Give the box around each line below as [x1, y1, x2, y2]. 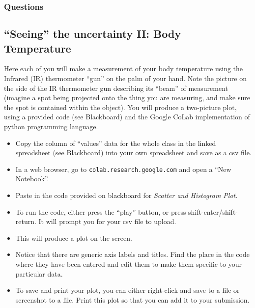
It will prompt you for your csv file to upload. [38, 216, 176, 226]
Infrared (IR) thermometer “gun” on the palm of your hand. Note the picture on [4, 73, 247, 84]
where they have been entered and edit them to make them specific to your [15, 259, 242, 269]
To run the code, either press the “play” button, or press [15, 206, 186, 217]
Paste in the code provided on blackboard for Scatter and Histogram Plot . [15, 190, 238, 200]
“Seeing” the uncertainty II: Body [4, 26, 181, 41]
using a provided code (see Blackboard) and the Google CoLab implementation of [4, 112, 250, 122]
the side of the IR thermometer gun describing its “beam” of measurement [4, 83, 228, 93]
